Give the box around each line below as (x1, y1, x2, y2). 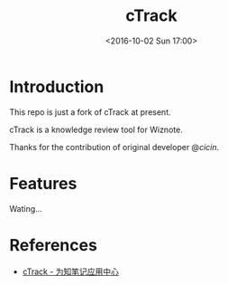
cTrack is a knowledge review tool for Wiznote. (9, 124, 183, 135)
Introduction (9, 76, 105, 97)
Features (9, 173, 78, 194)
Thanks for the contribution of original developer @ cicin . (9, 141, 220, 152)
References (9, 234, 97, 255)
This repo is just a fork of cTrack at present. (9, 106, 171, 118)
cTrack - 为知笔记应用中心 (22, 266, 120, 277)
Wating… (9, 203, 42, 214)
